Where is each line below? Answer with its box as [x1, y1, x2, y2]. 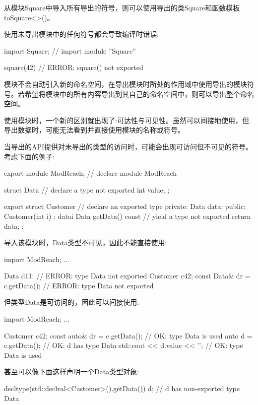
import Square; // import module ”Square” [4, 45, 136, 56]
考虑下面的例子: [4, 151, 55, 161]
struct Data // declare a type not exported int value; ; [4, 184, 170, 195]
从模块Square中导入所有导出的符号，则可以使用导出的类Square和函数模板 [4, 2, 240, 12]
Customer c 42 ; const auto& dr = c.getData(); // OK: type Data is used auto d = [4, 330, 253, 340]
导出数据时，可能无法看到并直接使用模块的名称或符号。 [4, 125, 185, 135]
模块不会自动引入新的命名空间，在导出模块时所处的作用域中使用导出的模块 [4, 78, 247, 89]
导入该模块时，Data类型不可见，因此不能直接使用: [4, 237, 167, 248]
